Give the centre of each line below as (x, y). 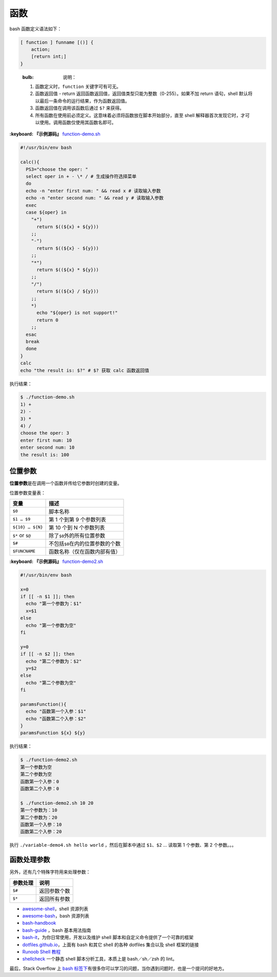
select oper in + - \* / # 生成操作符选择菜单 (81, 176)
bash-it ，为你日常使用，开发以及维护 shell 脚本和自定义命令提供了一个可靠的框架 (108, 937)
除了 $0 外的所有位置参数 (77, 535)
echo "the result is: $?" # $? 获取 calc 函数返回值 (85, 370)
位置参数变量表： (27, 493)
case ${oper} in (46, 212)
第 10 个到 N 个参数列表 (77, 527)
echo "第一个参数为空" (51, 625)
